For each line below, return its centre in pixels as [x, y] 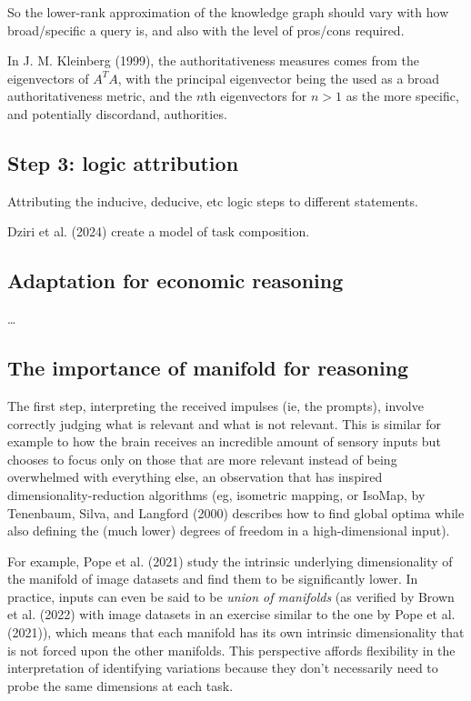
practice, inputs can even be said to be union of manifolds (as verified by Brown [231, 596]
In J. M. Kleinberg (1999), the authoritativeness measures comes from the [213, 60]
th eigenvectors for [256, 96]
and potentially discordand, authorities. [117, 113]
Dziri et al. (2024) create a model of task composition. [159, 231]
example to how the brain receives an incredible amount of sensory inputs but [224, 441]
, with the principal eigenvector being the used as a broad [279, 78]
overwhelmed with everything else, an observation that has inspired [195, 477]
